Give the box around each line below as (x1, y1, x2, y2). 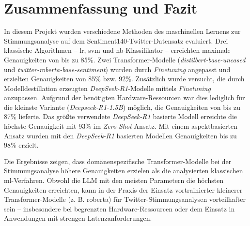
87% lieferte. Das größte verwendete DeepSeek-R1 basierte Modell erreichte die (4, 111, 237, 121)
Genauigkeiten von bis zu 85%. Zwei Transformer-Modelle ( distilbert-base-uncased (4, 54, 246, 64)
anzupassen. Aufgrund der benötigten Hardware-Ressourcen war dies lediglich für (4, 92, 245, 103)
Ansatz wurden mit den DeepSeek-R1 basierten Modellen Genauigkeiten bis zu (4, 130, 237, 140)
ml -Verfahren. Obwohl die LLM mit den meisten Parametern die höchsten (4, 175, 224, 185)
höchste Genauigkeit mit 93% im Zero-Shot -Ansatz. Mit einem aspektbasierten (4, 121, 237, 131)
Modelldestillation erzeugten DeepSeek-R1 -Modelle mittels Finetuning (4, 83, 211, 93)
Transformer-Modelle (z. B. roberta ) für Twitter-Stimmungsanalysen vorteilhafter (4, 194, 246, 204)
